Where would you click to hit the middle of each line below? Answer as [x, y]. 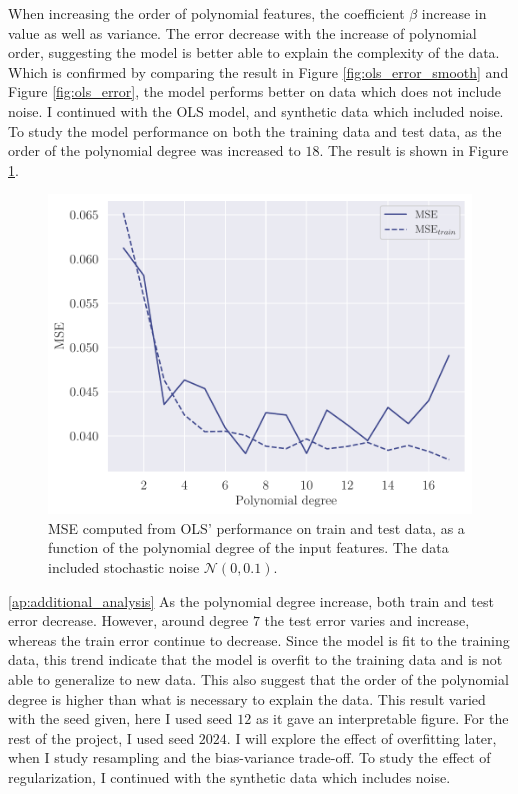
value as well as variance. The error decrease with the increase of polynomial [242, 32]
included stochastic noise [124, 567]
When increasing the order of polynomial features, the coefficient [206, 13]
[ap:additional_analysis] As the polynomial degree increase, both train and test [251, 600]
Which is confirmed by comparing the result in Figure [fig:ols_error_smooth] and [258, 71]
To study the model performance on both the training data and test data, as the [255, 130]
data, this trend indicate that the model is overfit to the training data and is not [255, 659]
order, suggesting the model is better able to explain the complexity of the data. [254, 52]
